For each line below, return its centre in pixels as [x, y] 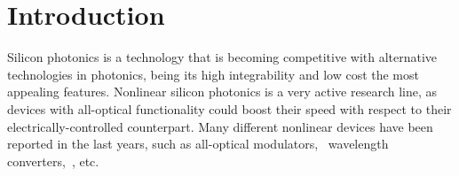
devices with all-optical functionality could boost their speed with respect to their [229, 108]
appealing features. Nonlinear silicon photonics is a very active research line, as [222, 92]
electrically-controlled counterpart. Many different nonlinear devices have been [220, 126]
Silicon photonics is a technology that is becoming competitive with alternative [222, 57]
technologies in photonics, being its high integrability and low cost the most [213, 74]
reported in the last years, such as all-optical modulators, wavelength [198, 144]
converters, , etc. [53, 161]
